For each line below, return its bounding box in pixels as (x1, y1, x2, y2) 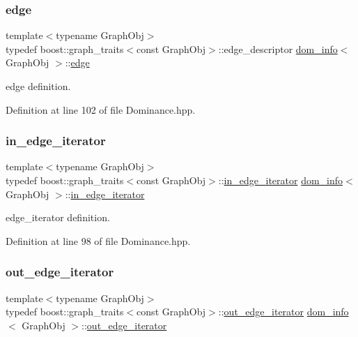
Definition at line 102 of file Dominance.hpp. (6, 102, 196, 117)
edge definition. (6, 79, 71, 93)
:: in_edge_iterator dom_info (218, 173, 343, 187)
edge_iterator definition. (6, 210, 110, 225)
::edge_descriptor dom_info (218, 41, 338, 56)
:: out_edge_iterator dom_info (218, 304, 349, 319)
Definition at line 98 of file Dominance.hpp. (6, 233, 191, 248)
